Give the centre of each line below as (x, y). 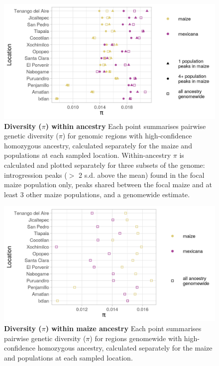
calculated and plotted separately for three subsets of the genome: (105, 165)
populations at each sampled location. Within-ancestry (88, 155)
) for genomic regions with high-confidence (127, 136)
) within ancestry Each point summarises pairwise (126, 126)
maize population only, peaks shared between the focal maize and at (108, 184)
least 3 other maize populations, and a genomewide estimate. (97, 194)
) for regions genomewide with (136, 338)
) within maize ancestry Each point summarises (123, 328)
